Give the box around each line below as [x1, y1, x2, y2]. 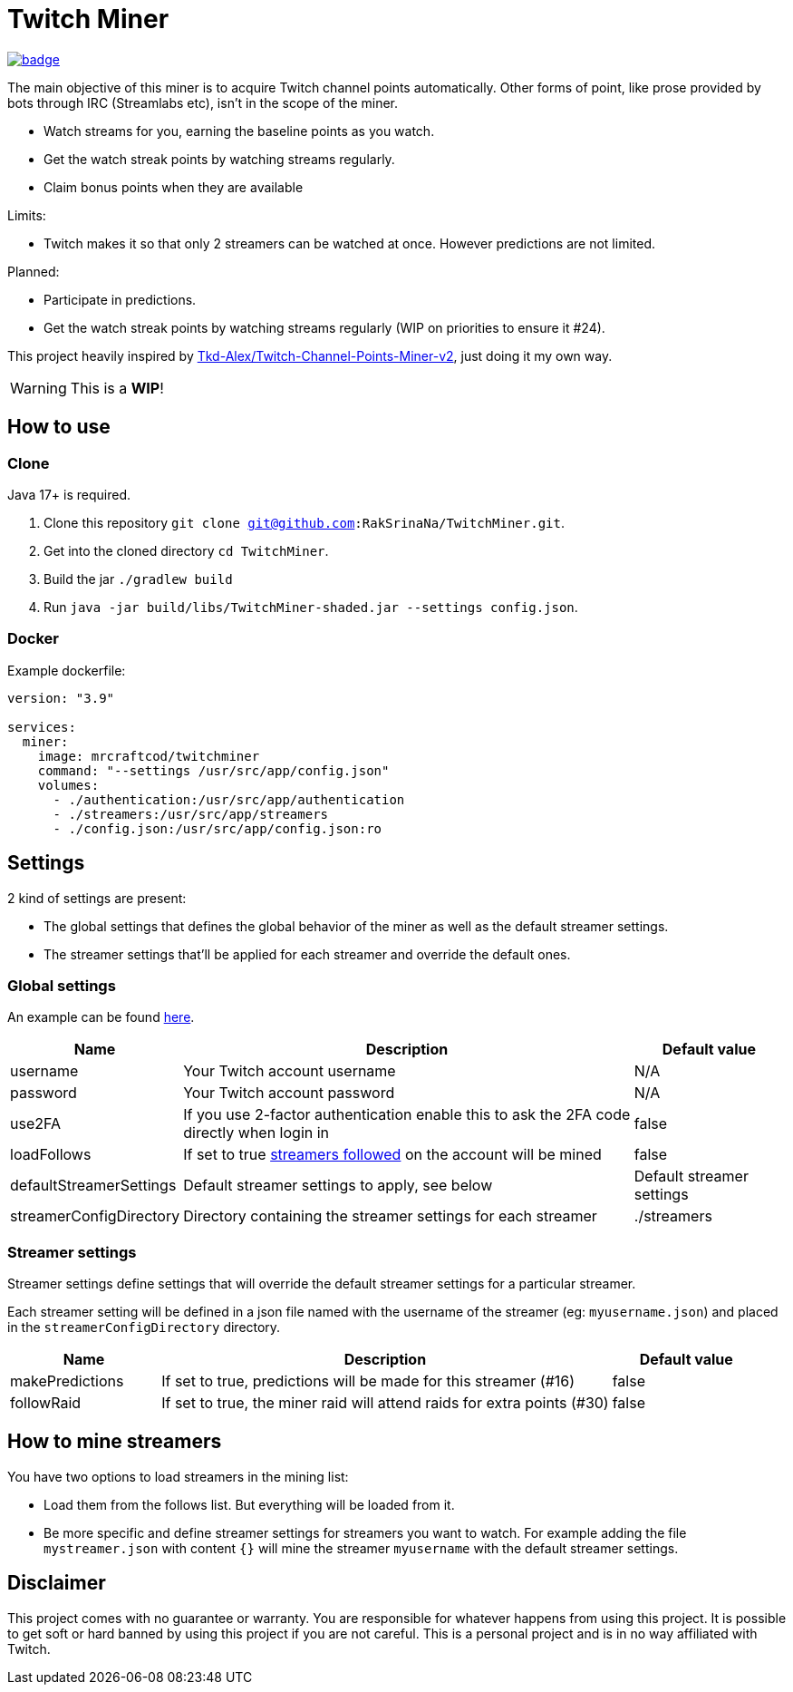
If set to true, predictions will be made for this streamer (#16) [161, 1372, 575, 1391]
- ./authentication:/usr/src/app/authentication [53, 792, 405, 807]
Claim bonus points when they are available [44, 179, 304, 195]
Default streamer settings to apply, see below [183, 1176, 493, 1195]
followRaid [10, 1394, 82, 1413]
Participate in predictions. [44, 291, 197, 307]
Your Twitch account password [183, 1084, 395, 1103]
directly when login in [183, 1123, 330, 1143]
